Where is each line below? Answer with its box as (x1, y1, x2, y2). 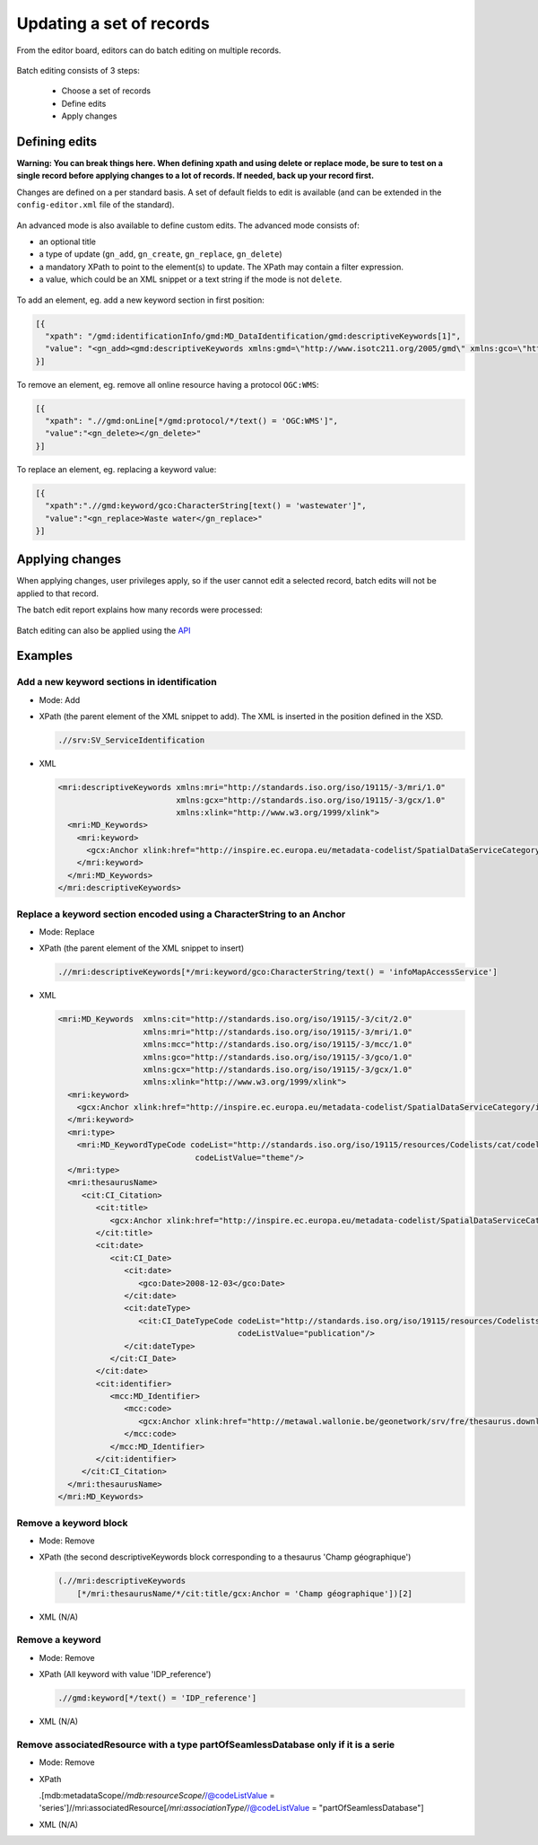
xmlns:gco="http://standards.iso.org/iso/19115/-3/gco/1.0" (143, 1051, 412, 1062)
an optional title (39, 236, 96, 247)
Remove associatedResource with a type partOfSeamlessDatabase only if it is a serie (16, 1738, 395, 1751)
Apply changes (61, 110, 117, 121)
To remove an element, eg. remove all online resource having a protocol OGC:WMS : (16, 379, 319, 390)
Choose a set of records (61, 85, 152, 96)
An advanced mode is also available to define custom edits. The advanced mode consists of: (16, 220, 360, 231)
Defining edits (16, 134, 98, 149)
